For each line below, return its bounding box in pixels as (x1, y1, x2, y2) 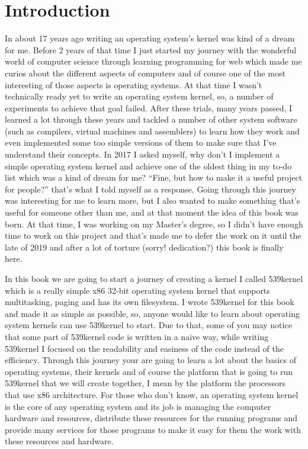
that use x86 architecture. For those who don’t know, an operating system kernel (5, 388, 299, 400)
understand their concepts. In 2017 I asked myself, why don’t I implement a (5, 148, 280, 161)
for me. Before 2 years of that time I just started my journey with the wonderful (5, 43, 297, 56)
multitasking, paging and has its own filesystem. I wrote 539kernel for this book (5, 296, 294, 308)
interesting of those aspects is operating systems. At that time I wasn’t (5, 78, 262, 91)
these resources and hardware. (5, 435, 114, 447)
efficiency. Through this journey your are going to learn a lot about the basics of (5, 354, 296, 366)
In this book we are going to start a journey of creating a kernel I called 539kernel (5, 272, 303, 284)
